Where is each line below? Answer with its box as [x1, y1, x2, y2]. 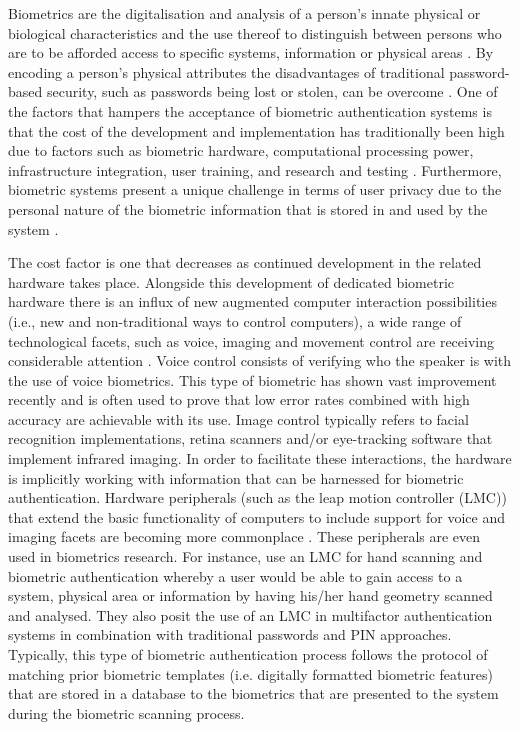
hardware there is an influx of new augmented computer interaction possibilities [8, 291, 497, 312]
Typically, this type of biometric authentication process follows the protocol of [8, 644, 488, 664]
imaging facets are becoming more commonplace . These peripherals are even [8, 526, 481, 547]
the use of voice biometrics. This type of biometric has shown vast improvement [8, 369, 497, 390]
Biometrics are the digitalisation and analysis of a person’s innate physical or [8, 3, 481, 23]
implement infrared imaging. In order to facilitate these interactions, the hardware [8, 448, 512, 469]
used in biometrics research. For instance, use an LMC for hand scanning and [8, 546, 483, 567]
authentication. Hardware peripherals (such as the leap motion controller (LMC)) [8, 487, 507, 508]
